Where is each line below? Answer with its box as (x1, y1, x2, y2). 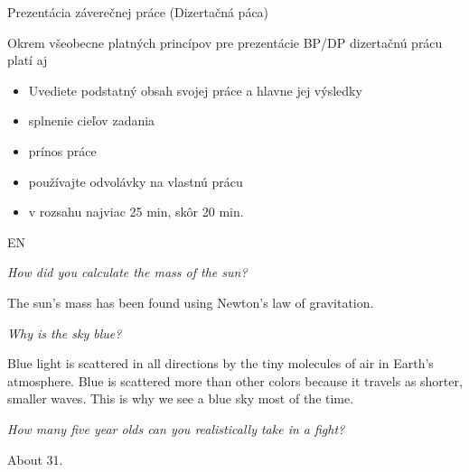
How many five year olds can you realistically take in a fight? (7, 419, 345, 438)
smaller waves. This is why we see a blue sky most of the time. (7, 389, 354, 408)
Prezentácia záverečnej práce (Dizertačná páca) (7, 3, 269, 21)
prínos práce (28, 141, 97, 160)
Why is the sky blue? (7, 323, 122, 342)
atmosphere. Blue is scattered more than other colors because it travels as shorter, (7, 371, 463, 390)
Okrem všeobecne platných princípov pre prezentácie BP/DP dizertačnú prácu (7, 32, 443, 51)
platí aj (7, 51, 48, 69)
